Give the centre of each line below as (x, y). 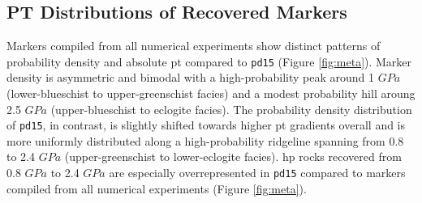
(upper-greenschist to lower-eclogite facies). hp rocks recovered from (233, 156)
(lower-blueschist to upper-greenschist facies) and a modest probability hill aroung (211, 93)
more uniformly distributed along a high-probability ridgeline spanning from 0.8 (205, 140)
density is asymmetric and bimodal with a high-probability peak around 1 (191, 77)
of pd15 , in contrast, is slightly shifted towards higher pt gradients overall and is (206, 125)
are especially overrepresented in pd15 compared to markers (257, 173)
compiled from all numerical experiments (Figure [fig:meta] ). (157, 188)
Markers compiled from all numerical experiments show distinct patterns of (194, 46)
